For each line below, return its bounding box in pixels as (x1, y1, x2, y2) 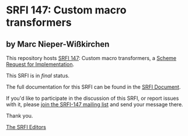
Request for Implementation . (6, 61, 75, 68)
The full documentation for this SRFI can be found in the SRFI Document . (6, 83, 181, 90)
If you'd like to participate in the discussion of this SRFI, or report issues (6, 95, 179, 102)
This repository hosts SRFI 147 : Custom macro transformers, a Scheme (6, 55, 177, 61)
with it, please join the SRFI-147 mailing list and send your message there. (6, 101, 183, 108)
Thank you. (6, 112, 33, 119)
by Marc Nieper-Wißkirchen (6, 39, 110, 49)
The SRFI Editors (6, 124, 47, 130)
